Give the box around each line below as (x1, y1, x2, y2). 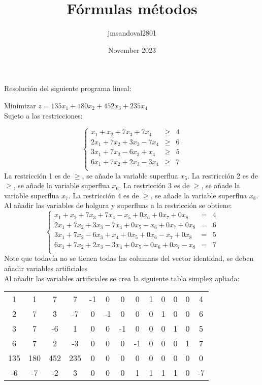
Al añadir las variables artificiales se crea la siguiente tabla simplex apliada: (4, 273, 240, 283)
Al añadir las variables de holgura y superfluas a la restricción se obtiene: (4, 200, 232, 211)
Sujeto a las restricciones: (4, 110, 83, 121)
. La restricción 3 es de (119, 180, 190, 191)
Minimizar (4, 100, 36, 110)
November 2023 (108, 44, 156, 55)
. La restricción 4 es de (68, 190, 139, 200)
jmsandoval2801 (107, 27, 157, 38)
